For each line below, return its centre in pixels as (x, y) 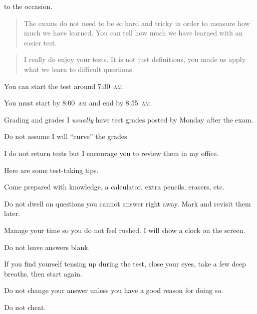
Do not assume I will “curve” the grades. (67, 136)
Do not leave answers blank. (47, 247)
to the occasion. (28, 6)
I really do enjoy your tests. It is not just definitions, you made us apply (135, 59)
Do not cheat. (25, 307)
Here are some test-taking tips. (51, 170)
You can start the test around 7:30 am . (64, 86)
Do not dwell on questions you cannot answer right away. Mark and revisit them (127, 203)
